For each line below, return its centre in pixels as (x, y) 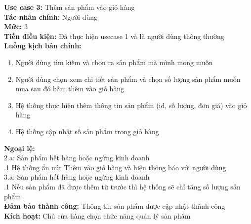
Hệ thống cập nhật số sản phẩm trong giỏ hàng (87, 131)
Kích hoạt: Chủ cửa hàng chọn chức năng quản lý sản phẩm (97, 215)
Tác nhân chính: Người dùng (51, 17)
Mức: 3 (16, 26)
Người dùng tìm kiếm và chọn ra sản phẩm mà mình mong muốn (114, 62)
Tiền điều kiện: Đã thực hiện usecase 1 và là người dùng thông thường (114, 36)
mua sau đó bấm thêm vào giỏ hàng (70, 89)
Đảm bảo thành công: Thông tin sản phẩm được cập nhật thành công (115, 206)
